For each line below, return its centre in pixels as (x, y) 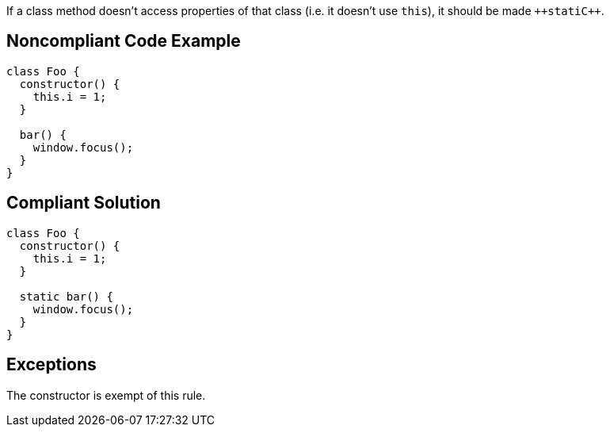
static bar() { (66, 296)
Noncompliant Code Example (124, 41)
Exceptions (51, 365)
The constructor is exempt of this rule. (106, 395)
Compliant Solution (84, 203)
